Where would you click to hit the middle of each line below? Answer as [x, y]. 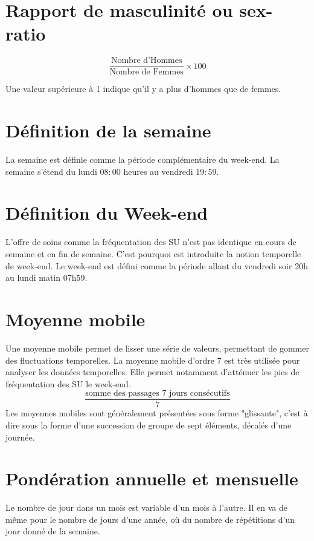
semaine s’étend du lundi [51, 171]
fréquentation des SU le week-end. [68, 383]
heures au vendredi [158, 171]
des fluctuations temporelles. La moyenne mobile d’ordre [110, 360]
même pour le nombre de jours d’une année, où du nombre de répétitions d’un [150, 519]
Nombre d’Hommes [146, 61]
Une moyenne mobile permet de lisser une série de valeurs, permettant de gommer [157, 348]
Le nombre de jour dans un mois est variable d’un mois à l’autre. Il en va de [146, 507]
